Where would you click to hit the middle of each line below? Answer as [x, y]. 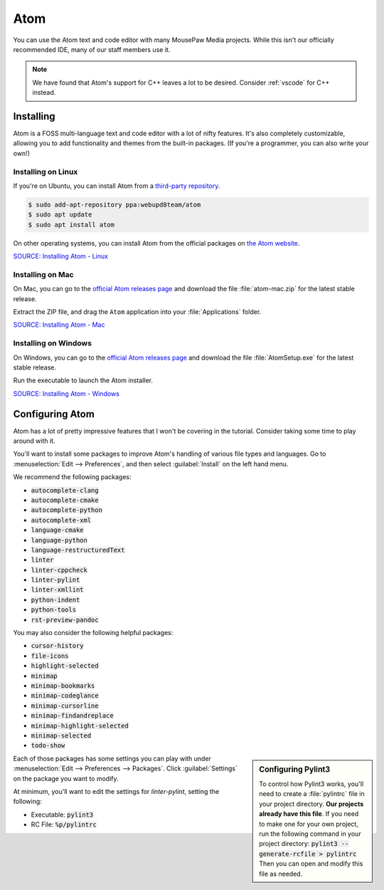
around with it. [34, 441]
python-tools [54, 610]
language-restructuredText [78, 550]
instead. [44, 93]
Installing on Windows [53, 343]
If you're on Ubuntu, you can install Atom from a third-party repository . [117, 186]
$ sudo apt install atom [71, 225]
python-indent [55, 600]
